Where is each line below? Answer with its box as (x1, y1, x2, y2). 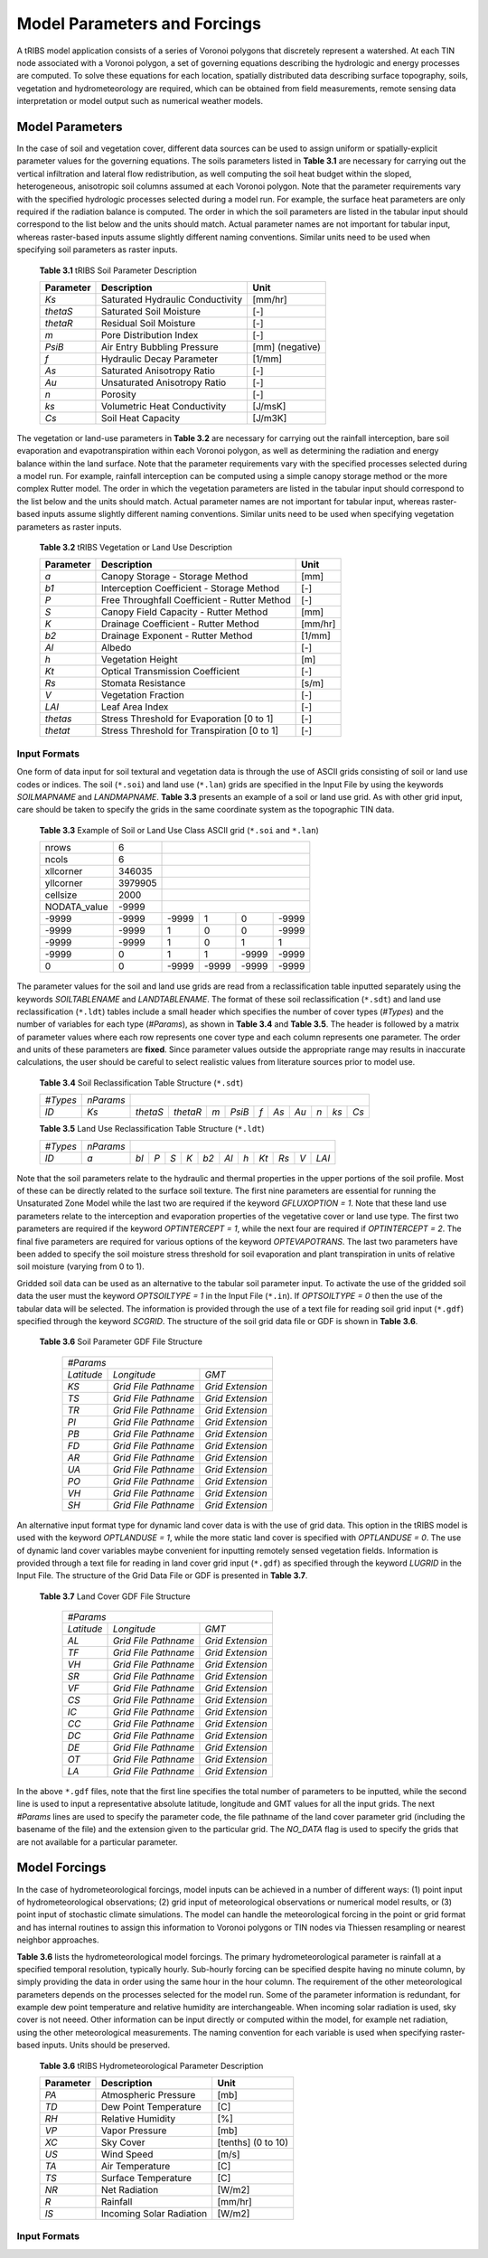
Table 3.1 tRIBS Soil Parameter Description (39, 265, 198, 276)
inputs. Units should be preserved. (42, 2039, 171, 2051)
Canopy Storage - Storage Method (100, 570, 249, 583)
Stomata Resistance (100, 677, 186, 690)
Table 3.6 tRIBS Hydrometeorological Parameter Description (39, 2060, 264, 2071)
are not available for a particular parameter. (16, 1836, 178, 1848)
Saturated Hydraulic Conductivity (100, 293, 243, 306)
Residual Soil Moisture (100, 316, 196, 329)
